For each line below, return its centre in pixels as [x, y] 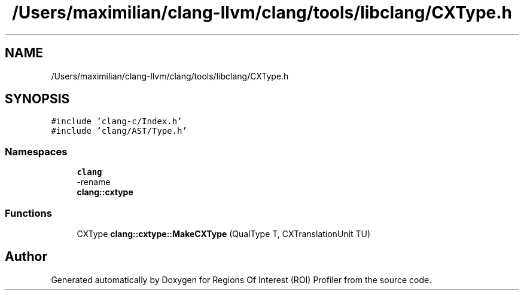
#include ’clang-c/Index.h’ [117, 122]
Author [26, 257]
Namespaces [36, 151]
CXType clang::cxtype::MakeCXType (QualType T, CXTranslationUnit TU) [224, 233]
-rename [94, 182]
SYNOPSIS [37, 99]
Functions [28, 213]
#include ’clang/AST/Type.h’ [119, 131]
